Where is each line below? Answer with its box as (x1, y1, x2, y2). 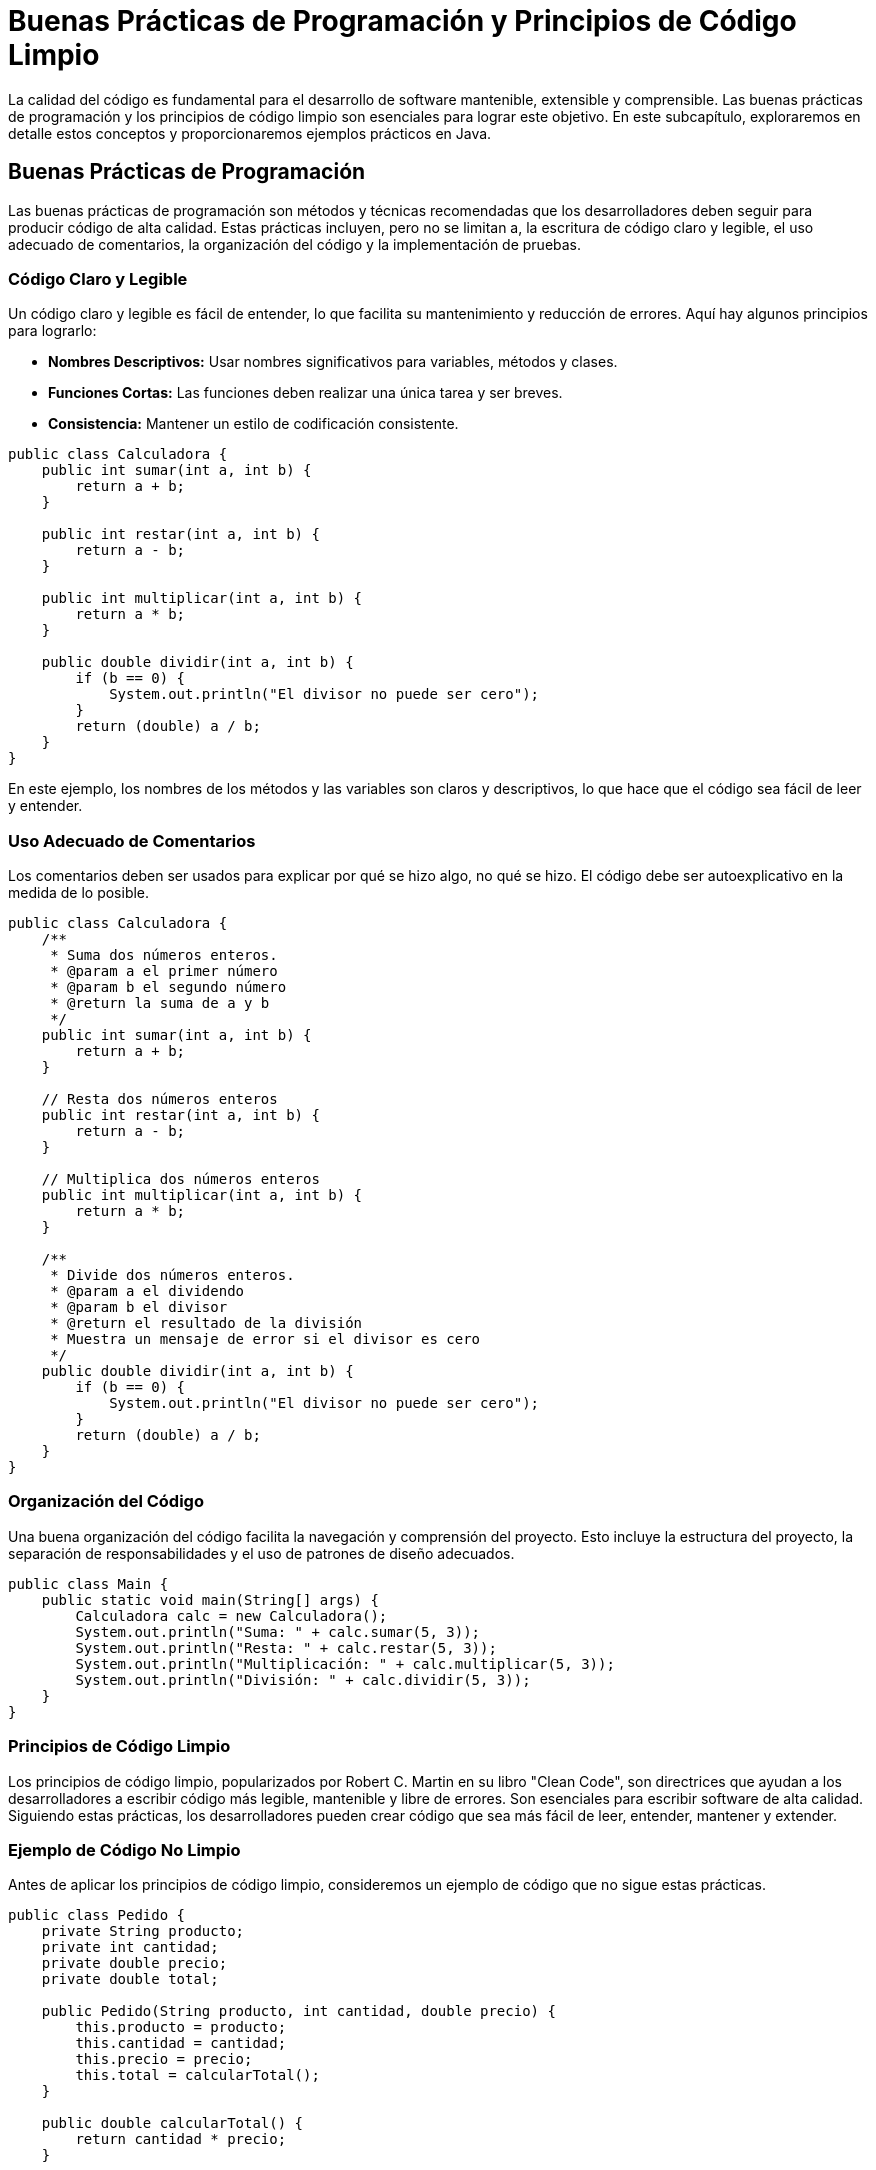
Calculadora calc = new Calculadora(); (75, 1607, 388, 1624)
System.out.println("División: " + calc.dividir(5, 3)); (75, 1671, 531, 1688)
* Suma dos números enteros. (50, 947, 278, 964)
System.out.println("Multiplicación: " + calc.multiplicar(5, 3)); (75, 1655, 615, 1672)
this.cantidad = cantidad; (75, 2035, 287, 2052)
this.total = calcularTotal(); (75, 2067, 320, 2084)
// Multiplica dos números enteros (41, 1171, 320, 1188)
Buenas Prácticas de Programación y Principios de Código (8, 4, 797, 38)
